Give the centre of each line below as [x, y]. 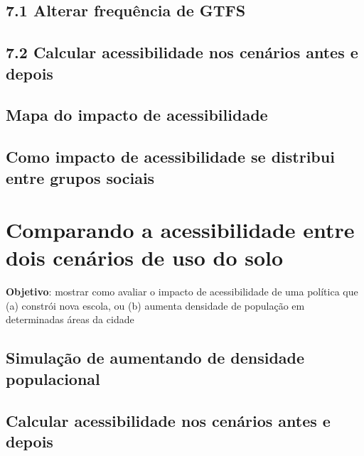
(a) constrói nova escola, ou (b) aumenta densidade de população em [155, 305]
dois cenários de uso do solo [145, 257]
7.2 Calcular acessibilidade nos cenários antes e [182, 52]
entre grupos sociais [80, 177]
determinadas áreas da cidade [70, 319]
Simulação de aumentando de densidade [155, 358]
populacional [53, 378]
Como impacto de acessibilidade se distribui [170, 157]
